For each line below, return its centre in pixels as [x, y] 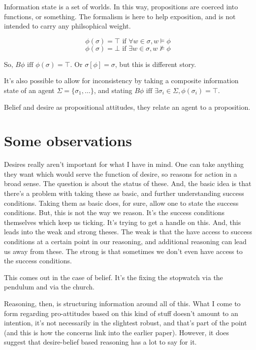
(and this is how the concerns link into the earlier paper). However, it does [117, 332]
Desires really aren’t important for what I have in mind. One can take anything [124, 164]
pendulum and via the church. [49, 287]
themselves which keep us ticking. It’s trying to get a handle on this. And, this [123, 222]
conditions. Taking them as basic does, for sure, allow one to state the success [121, 203]
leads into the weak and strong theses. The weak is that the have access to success [128, 232]
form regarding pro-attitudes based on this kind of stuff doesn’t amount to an [121, 313]
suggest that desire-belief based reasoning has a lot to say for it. [100, 342]
